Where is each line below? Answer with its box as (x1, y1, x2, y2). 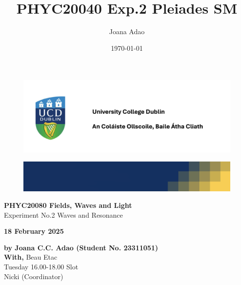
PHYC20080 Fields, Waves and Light (4, 200, 132, 210)
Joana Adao (109, 26, 145, 37)
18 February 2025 (4, 226, 64, 236)
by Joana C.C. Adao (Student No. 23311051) (4, 242, 159, 252)
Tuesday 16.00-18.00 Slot (4, 261, 79, 271)
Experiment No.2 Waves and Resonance (4, 209, 123, 220)
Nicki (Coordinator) (4, 271, 63, 281)
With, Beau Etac (4, 252, 58, 262)
